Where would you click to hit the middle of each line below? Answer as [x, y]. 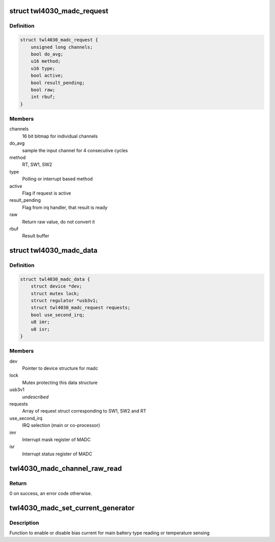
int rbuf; [43, 97]
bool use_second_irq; [58, 315]
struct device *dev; [57, 286]
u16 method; [46, 61]
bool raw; [43, 90]
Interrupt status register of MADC [57, 454]
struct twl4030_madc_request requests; [81, 308]
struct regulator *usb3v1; [65, 301]
